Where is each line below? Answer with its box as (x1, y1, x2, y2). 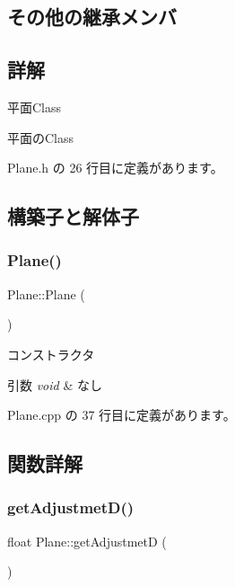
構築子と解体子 (7, 202, 139, 230)
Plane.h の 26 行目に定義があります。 (7, 158, 223, 177)
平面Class (7, 97, 62, 116)
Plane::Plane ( (7, 284, 85, 303)
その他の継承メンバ (7, 3, 177, 31)
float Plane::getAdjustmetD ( (7, 531, 167, 550)
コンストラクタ (7, 344, 95, 363)
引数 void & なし (7, 375, 102, 394)
